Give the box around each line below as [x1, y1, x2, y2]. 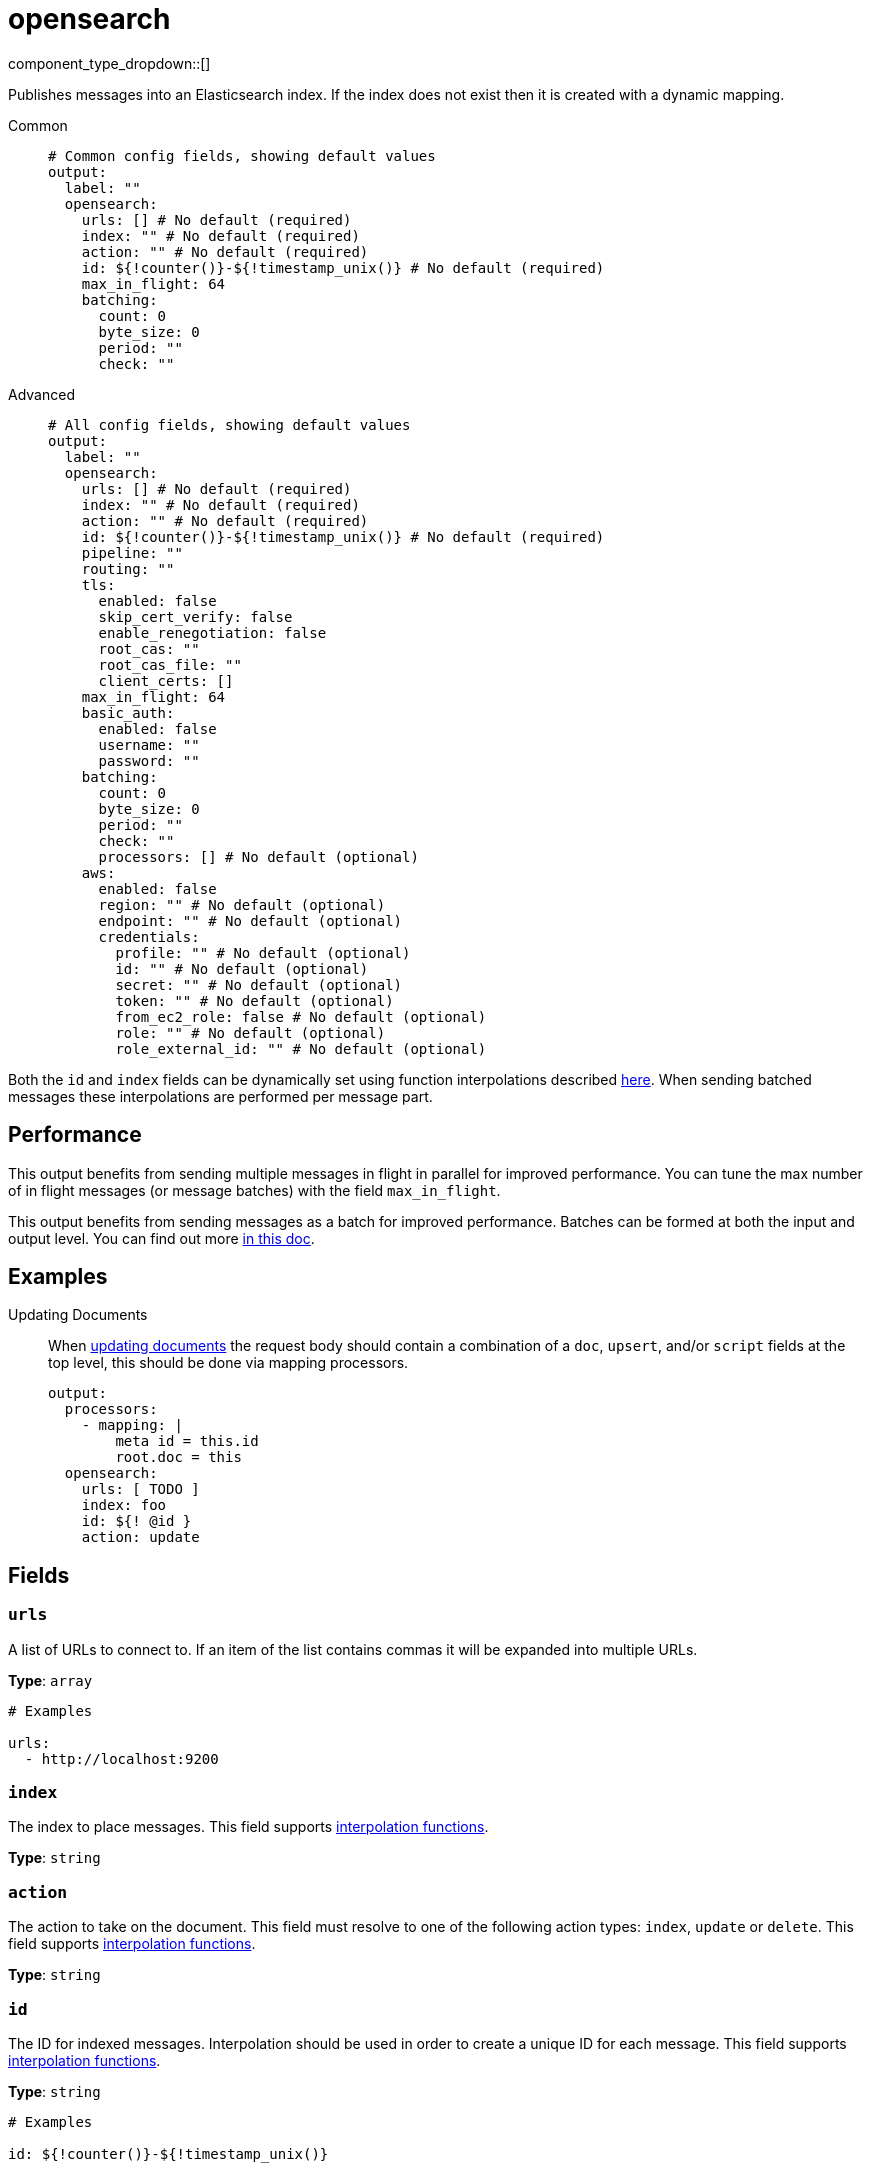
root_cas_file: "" [98, 656, 242, 673]
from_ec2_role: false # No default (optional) [115, 1008, 487, 1025]
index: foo [81, 1497, 167, 1514]
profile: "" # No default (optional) [115, 944, 411, 961]
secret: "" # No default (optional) [115, 976, 403, 993]
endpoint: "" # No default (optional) [98, 912, 403, 929]
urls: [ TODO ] [81, 1481, 200, 1498]
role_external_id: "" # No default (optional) [115, 1040, 487, 1057]
